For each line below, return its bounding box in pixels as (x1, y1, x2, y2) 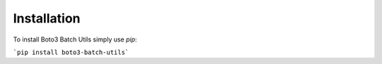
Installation (13, 11, 81, 26)
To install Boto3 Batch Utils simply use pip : (13, 35, 137, 44)
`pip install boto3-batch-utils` (13, 48, 129, 56)
